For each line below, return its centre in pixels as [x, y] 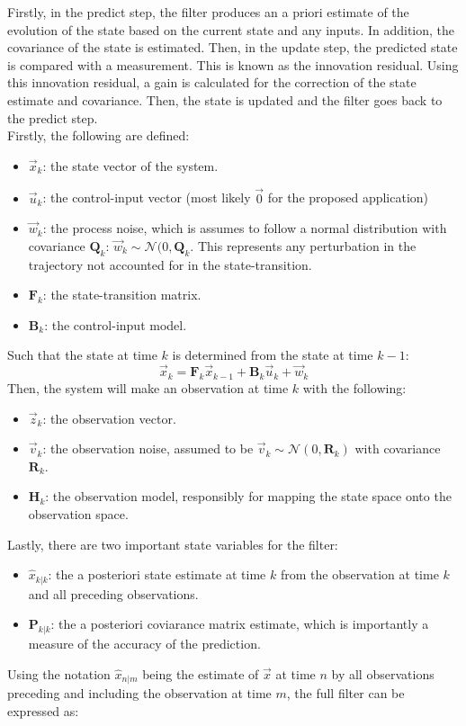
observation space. [78, 513]
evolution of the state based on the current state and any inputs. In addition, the [231, 29]
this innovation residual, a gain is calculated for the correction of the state [212, 82]
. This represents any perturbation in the [303, 245]
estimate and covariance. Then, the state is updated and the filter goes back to [225, 99]
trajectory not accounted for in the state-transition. [170, 264]
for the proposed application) [348, 197]
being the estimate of [201, 673]
